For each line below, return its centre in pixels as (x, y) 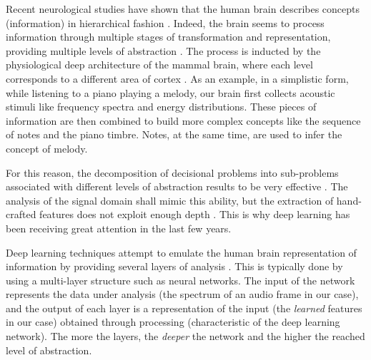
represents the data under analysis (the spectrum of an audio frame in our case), (182, 294)
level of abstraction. (49, 350)
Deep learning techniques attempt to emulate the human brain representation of (181, 252)
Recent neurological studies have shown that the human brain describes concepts (183, 9)
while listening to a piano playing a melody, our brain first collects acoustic (170, 92)
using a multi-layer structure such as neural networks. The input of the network (180, 280)
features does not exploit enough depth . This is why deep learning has (195, 214)
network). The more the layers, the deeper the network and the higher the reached (185, 336)
